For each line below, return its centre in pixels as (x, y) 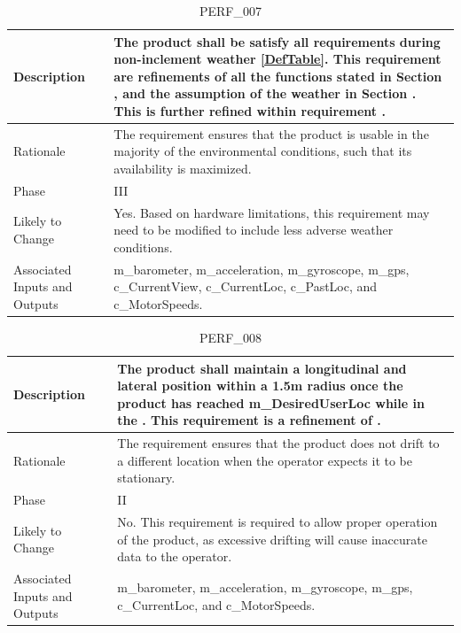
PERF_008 (230, 337)
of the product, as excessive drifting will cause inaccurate (272, 539)
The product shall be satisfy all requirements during (277, 41)
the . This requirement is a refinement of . (249, 420)
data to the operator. (175, 556)
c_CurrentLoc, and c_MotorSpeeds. (216, 604)
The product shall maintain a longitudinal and (262, 368)
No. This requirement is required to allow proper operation (277, 522)
